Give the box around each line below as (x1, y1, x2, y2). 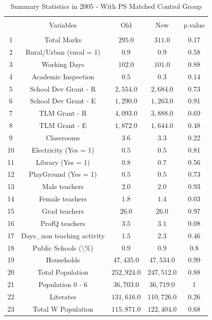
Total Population (37, 267, 89, 277)
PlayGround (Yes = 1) (29, 169, 97, 179)
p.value (183, 20, 205, 30)
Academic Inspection (31, 71, 94, 81)
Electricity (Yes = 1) (31, 144, 94, 155)
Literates (49, 291, 76, 301)
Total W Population (32, 303, 93, 314)
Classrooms (46, 132, 80, 142)
